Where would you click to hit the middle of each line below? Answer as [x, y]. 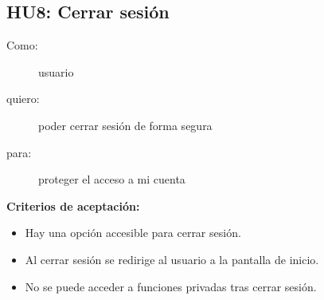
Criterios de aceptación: [73, 205]
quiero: [23, 99]
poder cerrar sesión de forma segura [125, 125]
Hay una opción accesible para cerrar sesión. [133, 233]
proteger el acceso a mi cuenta [112, 179]
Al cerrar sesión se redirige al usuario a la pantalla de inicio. [172, 259]
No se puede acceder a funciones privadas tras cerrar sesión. [171, 286]
